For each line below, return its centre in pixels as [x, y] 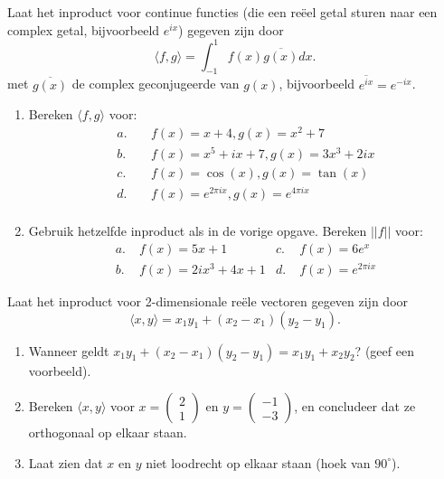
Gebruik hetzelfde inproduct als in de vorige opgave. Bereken [198, 231]
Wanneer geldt [69, 350]
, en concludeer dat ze [355, 406]
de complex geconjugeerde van [156, 84]
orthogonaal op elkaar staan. [108, 432]
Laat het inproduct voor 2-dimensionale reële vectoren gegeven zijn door [208, 301]
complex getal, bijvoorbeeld [84, 29]
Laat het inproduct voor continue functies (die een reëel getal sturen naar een [222, 12]
